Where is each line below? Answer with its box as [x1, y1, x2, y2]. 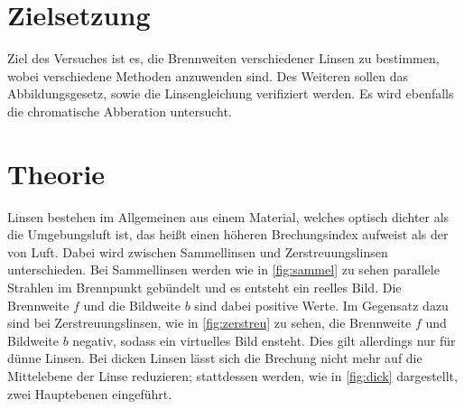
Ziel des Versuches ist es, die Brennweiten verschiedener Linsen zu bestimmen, [7, 49, 440, 68]
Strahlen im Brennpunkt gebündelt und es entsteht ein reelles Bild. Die [7, 278, 402, 296]
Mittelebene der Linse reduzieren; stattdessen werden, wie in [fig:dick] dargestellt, [7, 366, 458, 385]
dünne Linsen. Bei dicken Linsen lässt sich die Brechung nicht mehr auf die [7, 349, 422, 367]
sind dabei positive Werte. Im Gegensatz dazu [194, 295, 449, 314]
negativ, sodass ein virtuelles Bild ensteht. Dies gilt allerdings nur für [72, 330, 456, 349]
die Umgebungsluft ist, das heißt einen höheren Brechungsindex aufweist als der [7, 225, 449, 244]
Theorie [7, 154, 106, 191]
